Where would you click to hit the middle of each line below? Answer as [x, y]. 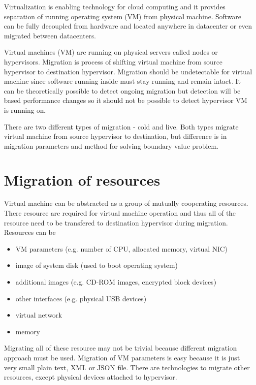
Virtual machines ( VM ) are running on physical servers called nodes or [111, 52]
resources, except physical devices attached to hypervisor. [91, 377]
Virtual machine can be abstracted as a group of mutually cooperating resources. [126, 203]
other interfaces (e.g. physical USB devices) [81, 298]
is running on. [25, 110]
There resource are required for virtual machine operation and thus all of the [120, 213]
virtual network [39, 315]
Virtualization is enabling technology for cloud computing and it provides [115, 6]
